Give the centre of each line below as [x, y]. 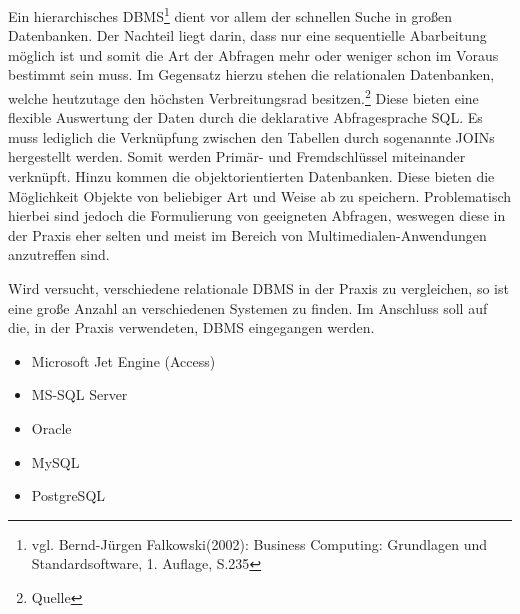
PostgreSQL [68, 495]
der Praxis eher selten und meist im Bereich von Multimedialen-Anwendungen [247, 234]
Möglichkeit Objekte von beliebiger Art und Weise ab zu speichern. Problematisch [260, 195]
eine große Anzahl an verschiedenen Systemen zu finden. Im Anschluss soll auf [248, 307]
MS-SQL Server [79, 394]
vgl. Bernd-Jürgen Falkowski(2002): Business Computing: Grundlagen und [259, 543]
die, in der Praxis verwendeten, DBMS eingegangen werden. [191, 327]
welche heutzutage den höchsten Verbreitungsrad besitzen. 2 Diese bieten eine [243, 96]
